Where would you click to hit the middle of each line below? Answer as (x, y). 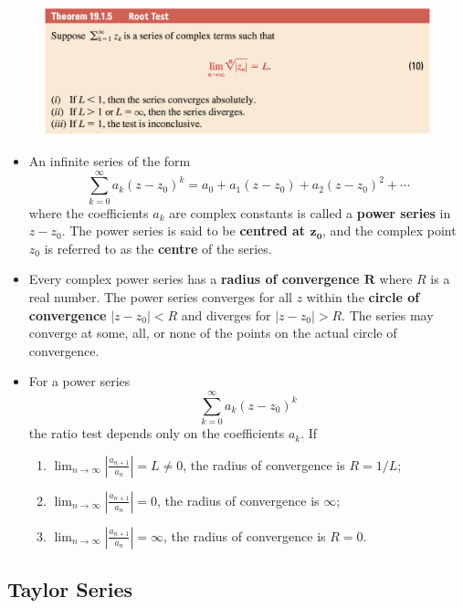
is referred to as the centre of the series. (158, 248)
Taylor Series (70, 589)
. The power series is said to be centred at (184, 231)
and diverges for (226, 314)
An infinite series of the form (110, 160)
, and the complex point (389, 231)
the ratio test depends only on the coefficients (157, 433)
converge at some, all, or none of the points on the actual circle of (213, 333)
